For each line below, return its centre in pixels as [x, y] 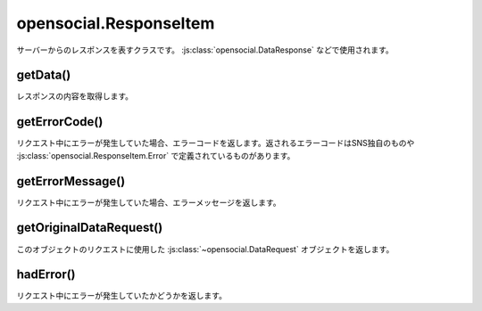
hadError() [46, 275]
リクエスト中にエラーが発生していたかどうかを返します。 [122, 296]
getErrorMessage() [71, 181]
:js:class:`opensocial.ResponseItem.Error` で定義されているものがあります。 [156, 155]
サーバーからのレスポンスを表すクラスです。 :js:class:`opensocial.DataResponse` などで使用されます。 [205, 50]
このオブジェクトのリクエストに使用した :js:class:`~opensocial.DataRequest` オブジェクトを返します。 [205, 249]
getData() [44, 75]
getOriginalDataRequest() [90, 228]
